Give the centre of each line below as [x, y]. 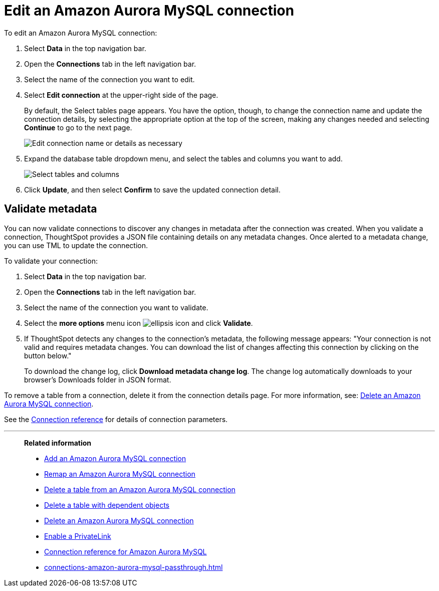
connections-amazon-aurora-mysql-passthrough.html [134, 567]
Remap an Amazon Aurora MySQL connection [120, 474]
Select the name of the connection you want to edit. [109, 79]
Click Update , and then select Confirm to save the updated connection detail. [152, 189]
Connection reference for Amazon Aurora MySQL [126, 551]
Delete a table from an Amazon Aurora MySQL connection [140, 489]
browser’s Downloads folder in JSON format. [98, 379]
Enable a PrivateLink [78, 536]
